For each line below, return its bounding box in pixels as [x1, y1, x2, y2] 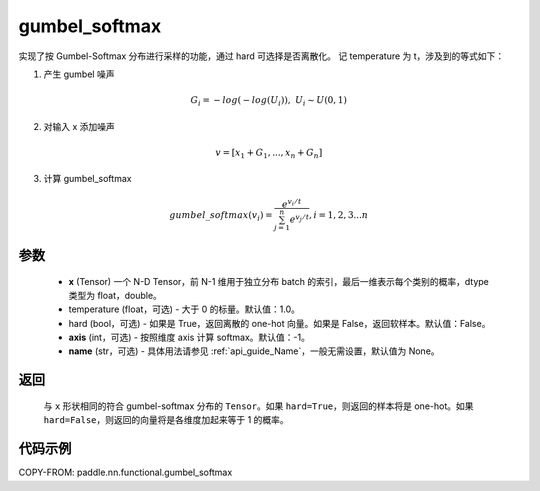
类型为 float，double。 [68, 289, 162, 301]
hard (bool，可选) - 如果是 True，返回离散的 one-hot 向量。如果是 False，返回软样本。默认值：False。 [68, 317, 491, 329]
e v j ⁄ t [289, 212, 310, 225]
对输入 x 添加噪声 [43, 120, 115, 132]
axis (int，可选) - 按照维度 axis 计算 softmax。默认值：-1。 [68, 331, 310, 344]
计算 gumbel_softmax [43, 173, 132, 185]
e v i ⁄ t [281, 196, 302, 210]
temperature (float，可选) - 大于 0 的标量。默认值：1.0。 [68, 303, 300, 315]
